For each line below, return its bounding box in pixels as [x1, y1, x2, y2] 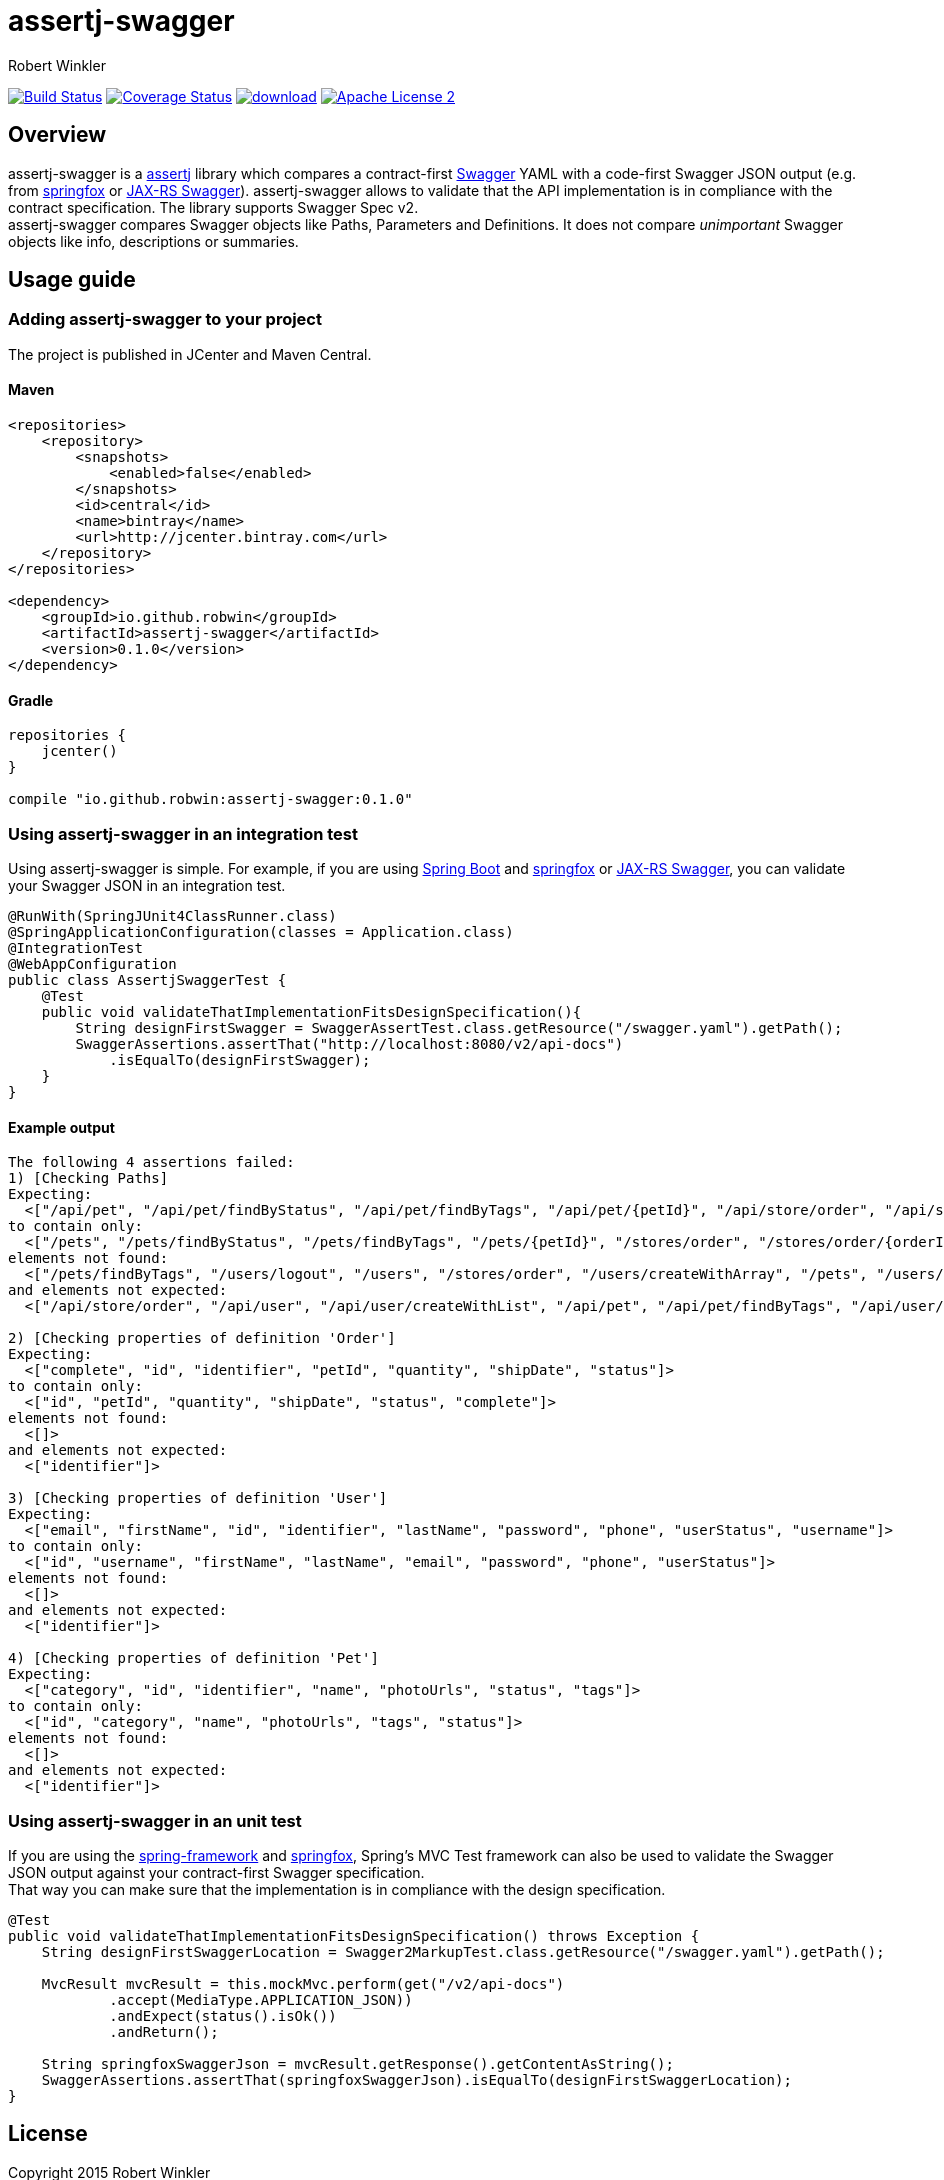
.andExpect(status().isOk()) [109, 2007, 337, 2024]
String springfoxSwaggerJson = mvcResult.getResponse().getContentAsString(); [41, 2055, 674, 2072]
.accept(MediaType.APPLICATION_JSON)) [109, 1991, 413, 2008]
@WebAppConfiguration [8, 956, 177, 972]
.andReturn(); [109, 2023, 219, 2040]
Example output [8, 1118, 115, 1136]
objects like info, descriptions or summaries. [8, 232, 299, 250]
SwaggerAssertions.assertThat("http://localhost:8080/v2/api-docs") [75, 1036, 624, 1052]
